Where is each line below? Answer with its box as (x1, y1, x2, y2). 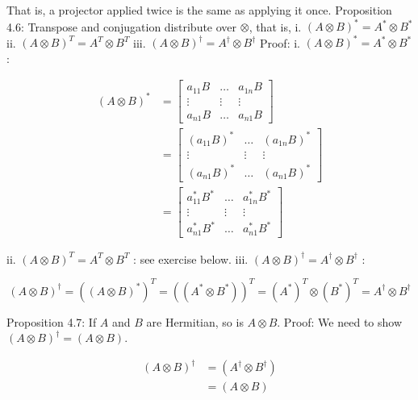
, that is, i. (249, 18, 302, 35)
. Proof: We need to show (277, 313, 403, 330)
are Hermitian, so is (146, 313, 244, 330)
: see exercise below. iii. (133, 250, 249, 267)
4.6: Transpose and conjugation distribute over (6, 18, 237, 35)
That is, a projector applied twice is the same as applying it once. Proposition (6, 2, 392, 18)
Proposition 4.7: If (6, 313, 97, 330)
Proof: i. (259, 34, 300, 51)
